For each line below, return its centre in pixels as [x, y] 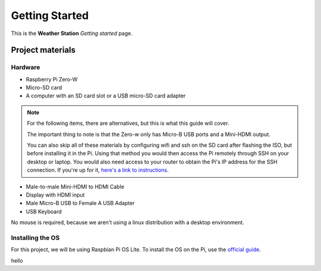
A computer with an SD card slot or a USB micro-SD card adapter [106, 96]
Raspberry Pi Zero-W [52, 79]
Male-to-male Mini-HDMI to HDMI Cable [75, 187]
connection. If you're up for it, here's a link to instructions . [98, 170]
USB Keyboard [44, 212]
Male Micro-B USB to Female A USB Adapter [80, 203]
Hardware [26, 67]
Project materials [43, 50]
